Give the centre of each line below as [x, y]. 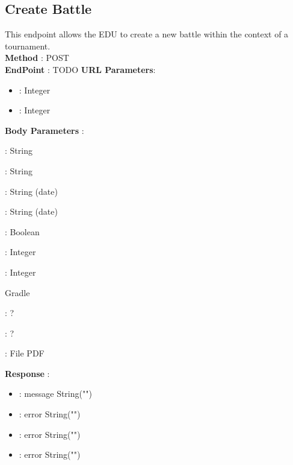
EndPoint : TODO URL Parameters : [80, 69]
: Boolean [22, 231]
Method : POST [37, 58]
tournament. [28, 46]
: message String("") [55, 394]
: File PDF [25, 353]
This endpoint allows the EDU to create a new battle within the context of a [147, 34]
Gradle [17, 292]
